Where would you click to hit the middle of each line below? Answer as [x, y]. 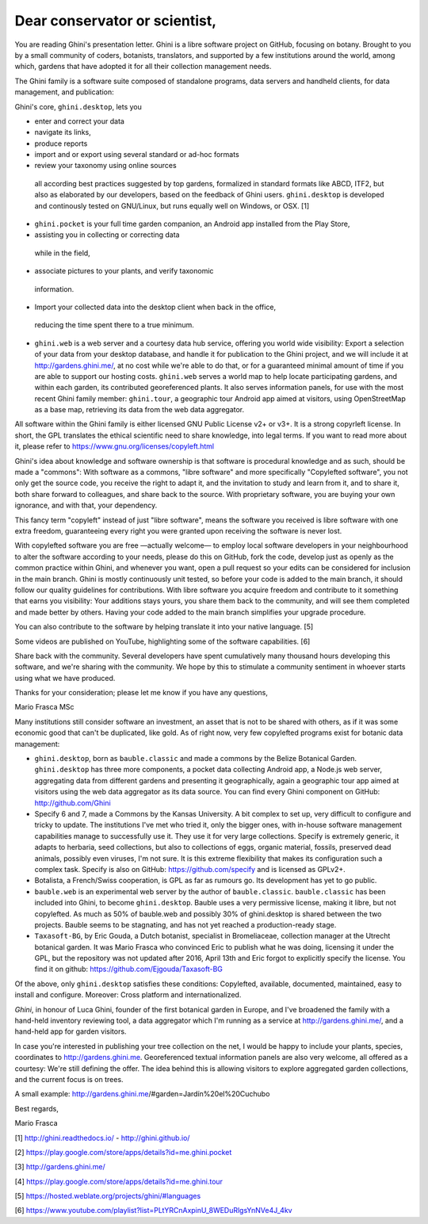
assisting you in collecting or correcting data [107, 235]
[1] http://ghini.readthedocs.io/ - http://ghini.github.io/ [102, 1138]
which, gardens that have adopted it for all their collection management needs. [143, 67]
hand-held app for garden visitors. [71, 1031]
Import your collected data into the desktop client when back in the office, [155, 307]
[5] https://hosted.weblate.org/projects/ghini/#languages [108, 1196]
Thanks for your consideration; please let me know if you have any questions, [141, 693]
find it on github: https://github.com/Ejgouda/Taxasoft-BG [129, 969]
